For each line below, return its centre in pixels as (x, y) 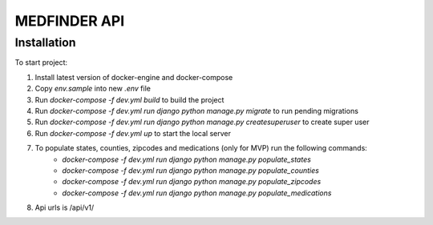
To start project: (41, 62)
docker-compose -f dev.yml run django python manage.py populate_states (187, 159)
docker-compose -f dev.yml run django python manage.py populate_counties (191, 170)
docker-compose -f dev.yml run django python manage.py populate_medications (197, 193)
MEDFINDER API (70, 21)
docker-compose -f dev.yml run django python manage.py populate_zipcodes (192, 182)
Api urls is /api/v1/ (65, 207)
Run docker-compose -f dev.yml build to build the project (129, 99)
